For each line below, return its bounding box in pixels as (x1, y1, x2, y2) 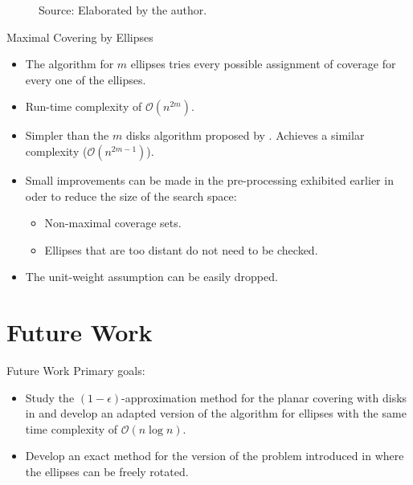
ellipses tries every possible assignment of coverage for (130, 55, 396, 72)
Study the (25, 389, 75, 406)
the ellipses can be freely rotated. (25, 463, 189, 480)
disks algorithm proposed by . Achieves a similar (125, 127, 365, 144)
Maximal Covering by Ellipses (6, 28, 153, 45)
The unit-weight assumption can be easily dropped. (25, 268, 278, 285)
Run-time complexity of (25, 98, 142, 115)
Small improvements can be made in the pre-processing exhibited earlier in (25, 171, 394, 188)
